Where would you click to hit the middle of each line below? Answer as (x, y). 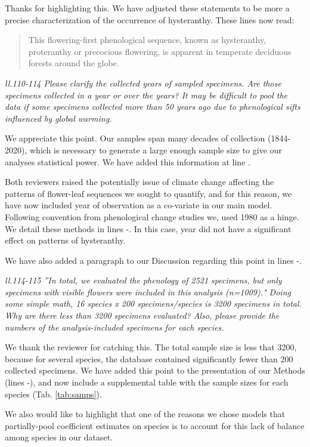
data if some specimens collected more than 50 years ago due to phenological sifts (153, 107)
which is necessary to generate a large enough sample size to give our (156, 149)
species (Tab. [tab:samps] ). (53, 394)
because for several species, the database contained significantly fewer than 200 (149, 358)
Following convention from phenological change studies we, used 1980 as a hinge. (152, 216)
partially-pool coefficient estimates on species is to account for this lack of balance (155, 425)
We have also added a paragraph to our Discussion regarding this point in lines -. (153, 260)
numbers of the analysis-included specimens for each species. (114, 327)
